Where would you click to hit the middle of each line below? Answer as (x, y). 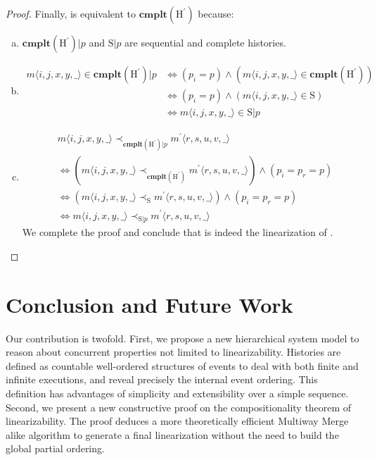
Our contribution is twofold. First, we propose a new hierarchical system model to (183, 338)
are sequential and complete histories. (205, 42)
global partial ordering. (55, 448)
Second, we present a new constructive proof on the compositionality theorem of (179, 407)
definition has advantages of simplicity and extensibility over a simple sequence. (177, 393)
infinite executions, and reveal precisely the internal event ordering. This (162, 379)
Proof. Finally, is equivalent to (71, 13)
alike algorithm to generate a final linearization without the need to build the (172, 434)
